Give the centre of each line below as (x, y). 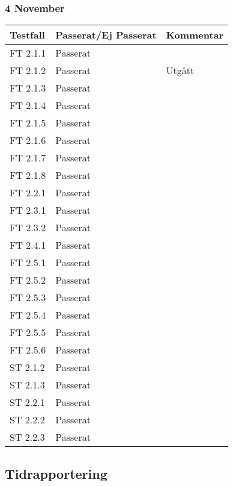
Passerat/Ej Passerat (106, 35)
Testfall (27, 35)
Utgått (180, 70)
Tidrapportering (56, 473)
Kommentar (195, 35)
